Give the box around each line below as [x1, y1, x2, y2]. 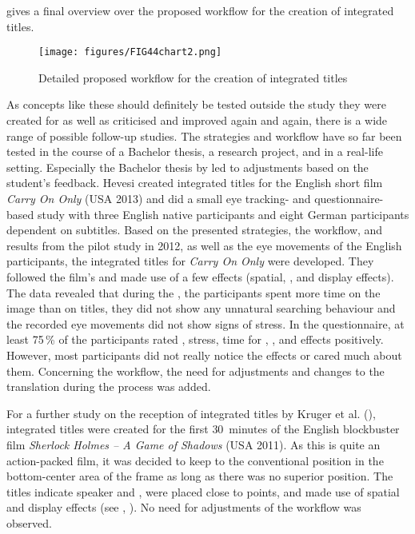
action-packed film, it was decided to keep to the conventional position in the [6, 452, 384, 468]
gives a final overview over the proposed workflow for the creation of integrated [6, 2, 394, 18]
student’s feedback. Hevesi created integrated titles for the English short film [6, 174, 383, 191]
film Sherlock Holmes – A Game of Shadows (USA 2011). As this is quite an [6, 436, 381, 452]
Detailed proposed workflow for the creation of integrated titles [38, 69, 348, 86]
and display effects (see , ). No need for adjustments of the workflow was [6, 499, 361, 516]
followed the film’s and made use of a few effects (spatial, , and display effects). [6, 268, 394, 285]
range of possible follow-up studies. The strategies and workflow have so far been [6, 127, 402, 144]
